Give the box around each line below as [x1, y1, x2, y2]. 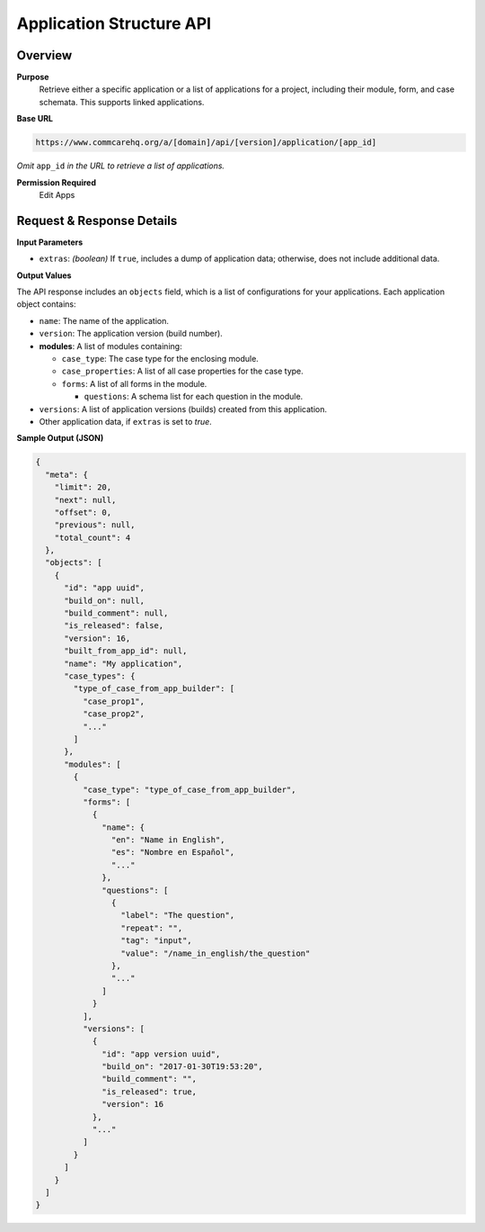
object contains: [16, 299, 76, 310]
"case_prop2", [82, 709, 145, 719]
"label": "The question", [120, 910, 235, 921]
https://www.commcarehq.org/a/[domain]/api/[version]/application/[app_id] [35, 138, 377, 148]
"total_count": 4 [54, 532, 131, 543]
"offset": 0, [54, 507, 112, 517]
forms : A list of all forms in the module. [61, 378, 207, 389]
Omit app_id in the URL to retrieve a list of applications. [16, 160, 225, 171]
